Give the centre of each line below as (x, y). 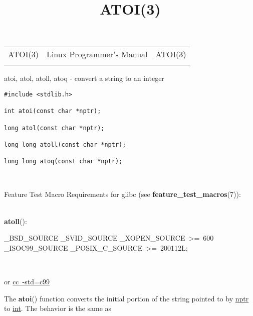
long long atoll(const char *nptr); (65, 144)
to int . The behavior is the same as (58, 308)
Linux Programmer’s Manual (97, 54)
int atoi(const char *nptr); (53, 111)
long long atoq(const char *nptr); (63, 162)
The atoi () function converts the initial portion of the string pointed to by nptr (126, 298)
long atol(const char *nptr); (54, 128)
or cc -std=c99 (27, 282)
